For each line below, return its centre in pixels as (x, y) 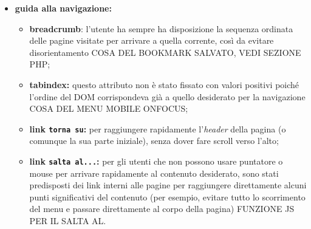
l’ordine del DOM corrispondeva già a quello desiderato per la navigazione (167, 96)
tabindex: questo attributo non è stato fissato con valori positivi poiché (164, 84)
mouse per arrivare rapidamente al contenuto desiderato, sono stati (154, 173)
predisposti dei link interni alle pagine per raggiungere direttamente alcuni (168, 185)
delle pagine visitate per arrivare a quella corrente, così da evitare (152, 40)
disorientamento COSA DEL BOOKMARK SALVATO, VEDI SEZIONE (165, 52)
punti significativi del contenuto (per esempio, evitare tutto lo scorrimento (167, 197)
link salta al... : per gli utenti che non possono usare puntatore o (156, 161)
